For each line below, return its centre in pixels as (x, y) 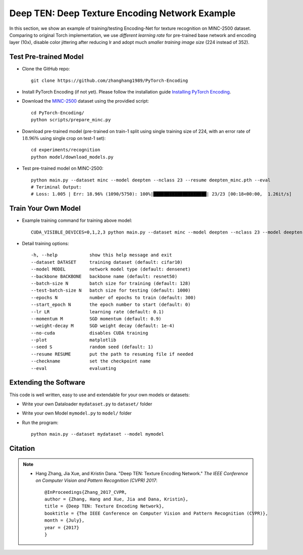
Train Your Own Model (45, 209)
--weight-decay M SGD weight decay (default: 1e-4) (103, 326)
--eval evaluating (73, 368)
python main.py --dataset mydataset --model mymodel (97, 434)
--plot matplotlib (73, 340)
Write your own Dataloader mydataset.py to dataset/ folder (87, 404)
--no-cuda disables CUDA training (90, 333)
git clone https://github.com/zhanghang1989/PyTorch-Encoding (110, 80)
